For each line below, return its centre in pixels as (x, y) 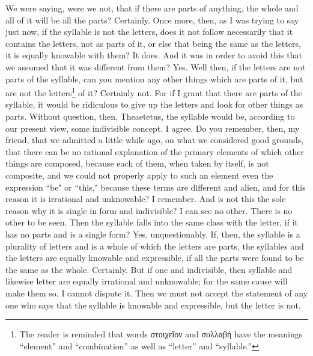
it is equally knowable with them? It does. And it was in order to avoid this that (154, 55)
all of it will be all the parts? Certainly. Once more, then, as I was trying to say (152, 20)
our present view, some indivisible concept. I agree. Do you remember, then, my (153, 128)
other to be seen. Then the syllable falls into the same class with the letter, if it (152, 222)
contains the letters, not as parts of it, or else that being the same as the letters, (153, 43)
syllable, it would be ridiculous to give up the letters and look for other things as (154, 104)
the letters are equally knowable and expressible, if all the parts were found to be (155, 258)
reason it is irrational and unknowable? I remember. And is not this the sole (146, 199)
